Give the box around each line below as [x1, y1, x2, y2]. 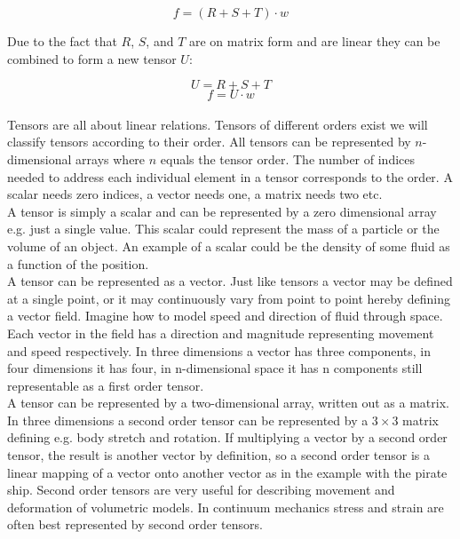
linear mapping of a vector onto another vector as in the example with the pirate [7, 463, 448, 481]
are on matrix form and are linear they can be [188, 32, 440, 50]
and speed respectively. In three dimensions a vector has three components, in [7, 341, 431, 360]
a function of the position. [7, 254, 149, 273]
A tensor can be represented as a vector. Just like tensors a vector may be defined [7, 272, 453, 290]
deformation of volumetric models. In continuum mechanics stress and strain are [7, 497, 444, 516]
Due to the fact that [7, 32, 117, 50]
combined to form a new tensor [7, 49, 177, 67]
